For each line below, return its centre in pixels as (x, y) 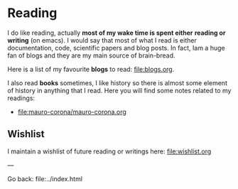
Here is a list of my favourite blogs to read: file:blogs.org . (91, 69)
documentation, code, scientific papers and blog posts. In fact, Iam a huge (116, 48)
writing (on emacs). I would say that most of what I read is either (102, 40)
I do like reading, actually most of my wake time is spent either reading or (117, 33)
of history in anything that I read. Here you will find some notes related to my (119, 90)
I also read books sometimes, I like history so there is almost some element (117, 82)
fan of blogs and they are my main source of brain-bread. (91, 55)
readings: (21, 98)
